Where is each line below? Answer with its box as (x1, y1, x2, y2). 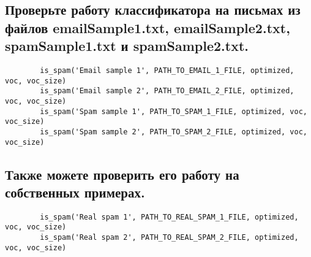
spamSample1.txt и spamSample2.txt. (5, 36, 249, 55)
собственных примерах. (5, 183, 145, 202)
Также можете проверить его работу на (5, 164, 239, 183)
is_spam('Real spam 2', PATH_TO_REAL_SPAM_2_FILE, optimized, (40, 233, 299, 242)
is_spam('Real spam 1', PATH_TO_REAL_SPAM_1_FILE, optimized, (40, 212, 299, 221)
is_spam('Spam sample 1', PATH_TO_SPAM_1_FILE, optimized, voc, (40, 107, 307, 116)
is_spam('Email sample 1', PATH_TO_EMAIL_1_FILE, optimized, (40, 66, 294, 75)
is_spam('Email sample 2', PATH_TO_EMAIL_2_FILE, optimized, (40, 86, 294, 96)
